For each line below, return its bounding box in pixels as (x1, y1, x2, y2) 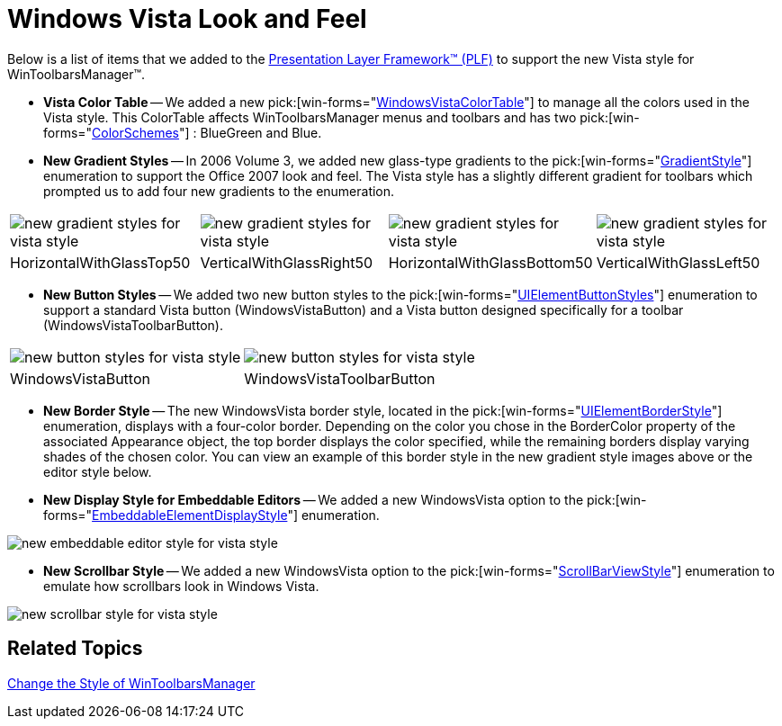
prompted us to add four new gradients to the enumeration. (43, 183, 395, 199)
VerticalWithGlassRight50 (200, 253, 373, 272)
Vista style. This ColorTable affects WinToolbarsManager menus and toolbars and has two (43, 109, 577, 125)
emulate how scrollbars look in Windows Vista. (43, 578, 319, 594)
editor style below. (43, 463, 152, 480)
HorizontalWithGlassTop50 (10, 253, 191, 272)
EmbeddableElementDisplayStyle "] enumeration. (92, 506, 380, 523)
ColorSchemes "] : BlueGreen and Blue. (92, 124, 322, 140)
